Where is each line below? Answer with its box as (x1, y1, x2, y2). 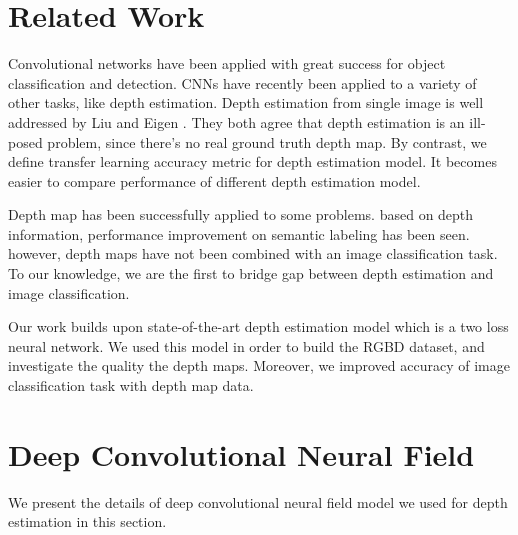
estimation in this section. (8, 511, 167, 532)
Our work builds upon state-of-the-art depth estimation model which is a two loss (8, 316, 509, 337)
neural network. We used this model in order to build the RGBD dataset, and (8, 335, 485, 356)
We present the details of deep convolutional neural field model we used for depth (8, 491, 508, 512)
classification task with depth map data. (8, 375, 254, 396)
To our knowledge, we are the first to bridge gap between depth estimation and (8, 263, 494, 284)
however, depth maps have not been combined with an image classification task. (8, 243, 498, 264)
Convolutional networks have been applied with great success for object (8, 53, 446, 74)
